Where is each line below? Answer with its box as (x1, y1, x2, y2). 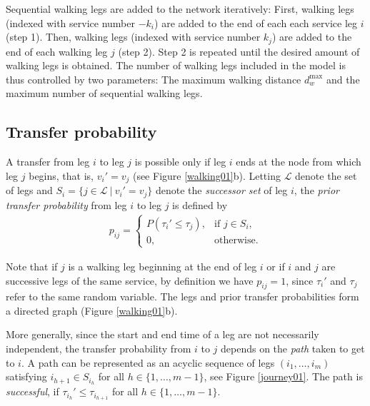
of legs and (6, 183, 53, 198)
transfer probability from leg (6, 197, 127, 212)
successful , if (6, 384, 59, 399)
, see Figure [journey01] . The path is (204, 369, 363, 384)
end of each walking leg (6, 44, 108, 59)
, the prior (294, 183, 339, 198)
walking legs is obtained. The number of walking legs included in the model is (6, 58, 346, 73)
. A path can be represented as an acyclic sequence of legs (21, 355, 275, 370)
